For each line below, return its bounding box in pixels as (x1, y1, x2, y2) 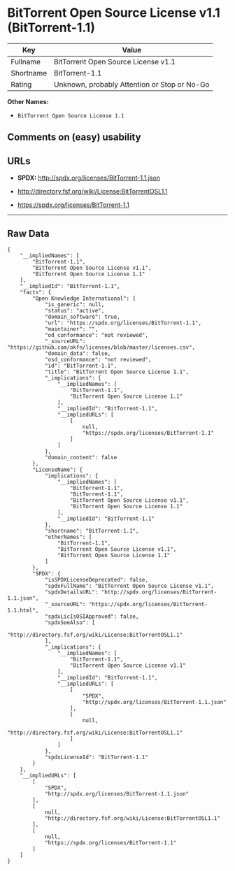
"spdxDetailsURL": (44, 589, 99, 596)
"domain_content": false (44, 454, 117, 461)
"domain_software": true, (44, 313, 120, 320)
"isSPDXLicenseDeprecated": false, (44, 576, 149, 583)
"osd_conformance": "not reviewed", (44, 356, 152, 363)
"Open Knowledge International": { (32, 295, 136, 302)
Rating (10, 79, 32, 89)
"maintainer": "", (44, 325, 99, 333)
